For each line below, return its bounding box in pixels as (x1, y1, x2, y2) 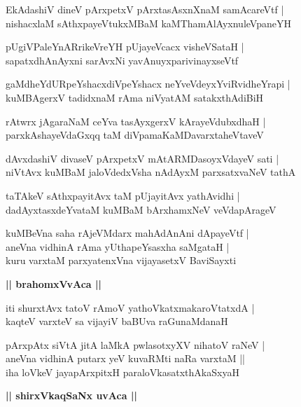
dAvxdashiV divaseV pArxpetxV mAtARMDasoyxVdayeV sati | (6, 151, 279, 165)
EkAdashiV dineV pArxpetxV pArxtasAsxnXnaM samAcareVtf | (6, 2, 284, 16)
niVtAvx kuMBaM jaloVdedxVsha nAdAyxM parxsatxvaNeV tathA (6, 165, 296, 179)
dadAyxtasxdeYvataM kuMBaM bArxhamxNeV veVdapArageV (6, 202, 276, 216)
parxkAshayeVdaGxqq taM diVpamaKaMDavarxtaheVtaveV (6, 127, 264, 142)
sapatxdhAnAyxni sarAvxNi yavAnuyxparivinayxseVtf (6, 53, 239, 67)
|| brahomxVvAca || (6, 276, 101, 291)
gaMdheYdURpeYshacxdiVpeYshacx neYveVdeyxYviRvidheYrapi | (6, 76, 290, 91)
